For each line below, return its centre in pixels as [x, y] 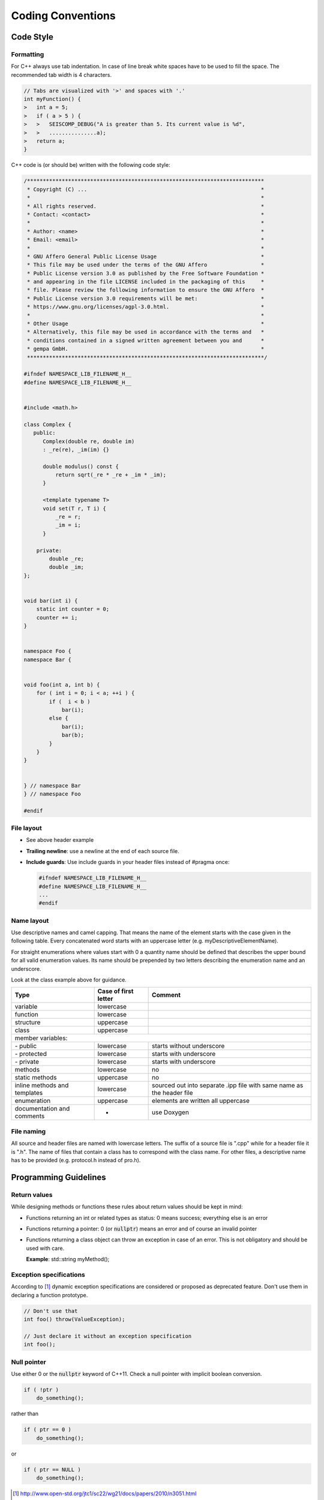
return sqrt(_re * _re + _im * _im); [110, 475]
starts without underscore [188, 1046]
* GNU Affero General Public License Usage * [146, 256]
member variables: [41, 1038]
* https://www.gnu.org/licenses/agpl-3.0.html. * [146, 307]
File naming [28, 1131]
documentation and [42, 1109]
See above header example [60, 840]
